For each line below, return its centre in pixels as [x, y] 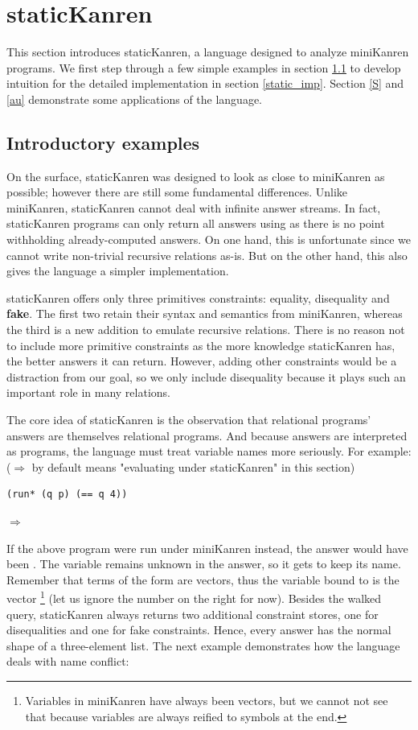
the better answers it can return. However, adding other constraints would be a [202, 361]
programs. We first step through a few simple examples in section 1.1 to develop [204, 67]
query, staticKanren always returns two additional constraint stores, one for [193, 614]
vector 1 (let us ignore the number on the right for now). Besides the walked [194, 597]
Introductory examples [103, 142]
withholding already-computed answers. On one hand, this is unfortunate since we [209, 239]
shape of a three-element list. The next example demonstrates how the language [203, 645]
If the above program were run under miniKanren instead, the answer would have [207, 548]
